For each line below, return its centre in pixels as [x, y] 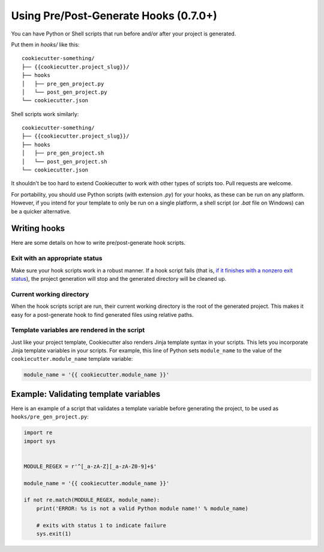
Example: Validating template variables [86, 394]
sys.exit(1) [54, 534]
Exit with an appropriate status [57, 259]
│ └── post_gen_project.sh [64, 161]
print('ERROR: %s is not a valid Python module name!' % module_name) [142, 508]
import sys [40, 441]
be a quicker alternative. [41, 211]
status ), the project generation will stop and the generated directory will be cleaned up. [119, 279]
